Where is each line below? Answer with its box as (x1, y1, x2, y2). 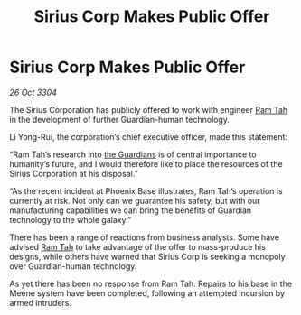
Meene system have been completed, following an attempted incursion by (9, 287, 286, 299)
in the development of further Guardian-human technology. (9, 114, 230, 125)
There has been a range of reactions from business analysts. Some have (9, 232, 280, 243)
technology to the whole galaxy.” (9, 214, 132, 225)
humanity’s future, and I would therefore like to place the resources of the (9, 158, 283, 169)
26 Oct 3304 (9, 87, 57, 97)
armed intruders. (9, 297, 72, 308)
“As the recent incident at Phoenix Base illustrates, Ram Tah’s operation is (9, 185, 283, 196)
